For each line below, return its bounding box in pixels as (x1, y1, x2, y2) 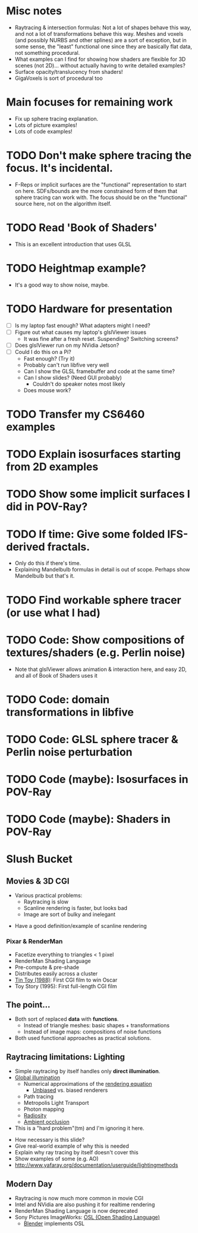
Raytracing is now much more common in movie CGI (14, 1194, 144, 1201)
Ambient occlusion (23, 1119, 70, 1126)
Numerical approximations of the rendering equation (23, 1080, 152, 1088)
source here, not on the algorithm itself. (14, 200, 112, 207)
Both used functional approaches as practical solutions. (14, 1035, 152, 1042)
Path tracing (23, 1093, 54, 1100)
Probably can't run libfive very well (23, 361, 109, 368)
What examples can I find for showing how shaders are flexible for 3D (14, 55, 186, 63)
